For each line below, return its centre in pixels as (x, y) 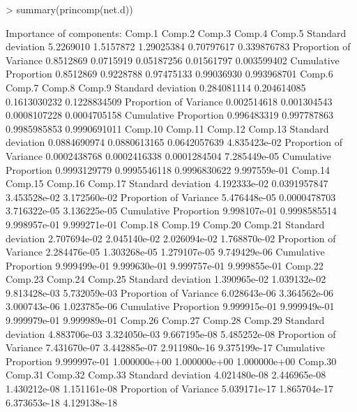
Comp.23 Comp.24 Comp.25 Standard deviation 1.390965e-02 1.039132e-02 (166, 279)
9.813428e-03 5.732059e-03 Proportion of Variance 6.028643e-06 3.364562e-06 (170, 292)
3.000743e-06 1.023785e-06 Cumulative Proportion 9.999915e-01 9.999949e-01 (170, 306)
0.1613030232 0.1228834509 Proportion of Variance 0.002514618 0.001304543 (169, 101)
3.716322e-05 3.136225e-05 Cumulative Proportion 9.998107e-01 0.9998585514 (171, 211)
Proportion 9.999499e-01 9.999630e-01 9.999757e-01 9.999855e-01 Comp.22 (165, 265)
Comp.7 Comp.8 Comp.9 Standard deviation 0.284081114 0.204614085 (156, 87)
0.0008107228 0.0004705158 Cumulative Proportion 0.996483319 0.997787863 (170, 115)
